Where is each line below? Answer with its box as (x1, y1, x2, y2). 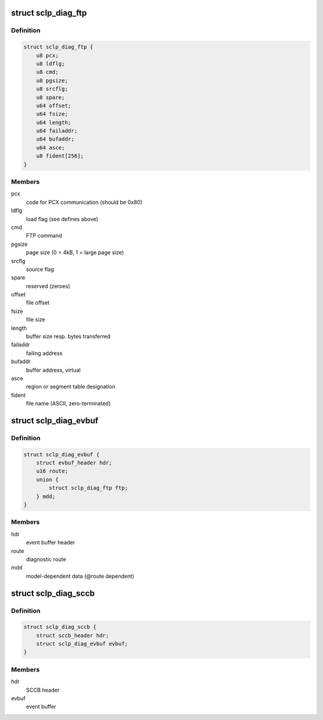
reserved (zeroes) (26, 282, 71, 290)
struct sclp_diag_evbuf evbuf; (36, 640, 128, 647)
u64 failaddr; (36, 128, 78, 134)
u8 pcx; (36, 52, 59, 59)
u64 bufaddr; (36, 135, 75, 143)
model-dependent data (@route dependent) (26, 573, 135, 580)
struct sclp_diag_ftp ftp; (48, 484, 128, 492)
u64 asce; (36, 144, 65, 151)
